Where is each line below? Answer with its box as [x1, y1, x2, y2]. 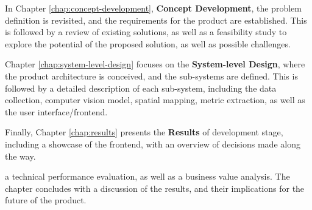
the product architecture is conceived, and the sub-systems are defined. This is [5, 69, 298, 82]
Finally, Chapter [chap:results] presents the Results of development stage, [5, 126, 283, 138]
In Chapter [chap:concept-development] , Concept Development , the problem [5, 2, 302, 14]
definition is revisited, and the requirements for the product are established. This [5, 13, 307, 26]
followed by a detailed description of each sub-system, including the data [5, 81, 277, 94]
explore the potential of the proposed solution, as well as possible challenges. [5, 37, 291, 50]
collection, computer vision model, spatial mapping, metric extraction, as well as [5, 93, 305, 106]
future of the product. [5, 194, 87, 206]
